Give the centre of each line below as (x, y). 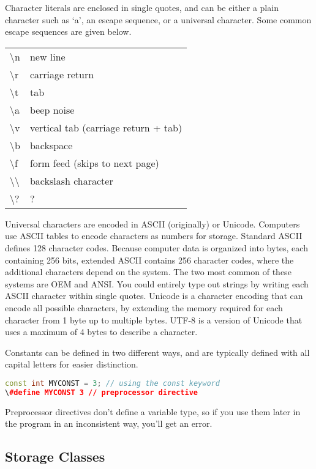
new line (47, 56)
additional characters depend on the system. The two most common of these (148, 272)
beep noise (52, 109)
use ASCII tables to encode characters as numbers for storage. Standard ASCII (154, 236)
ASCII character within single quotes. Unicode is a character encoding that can (154, 296)
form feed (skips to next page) (94, 163)
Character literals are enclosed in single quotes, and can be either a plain (142, 7)
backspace (51, 145)
